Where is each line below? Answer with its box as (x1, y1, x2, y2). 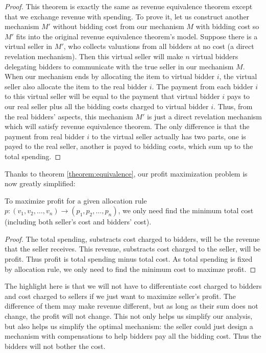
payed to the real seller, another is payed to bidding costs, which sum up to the (5, 141, 253, 152)
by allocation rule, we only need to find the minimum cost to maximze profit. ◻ (5, 263, 256, 274)
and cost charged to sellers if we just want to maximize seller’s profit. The (5, 290, 236, 301)
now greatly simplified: (5, 178, 76, 189)
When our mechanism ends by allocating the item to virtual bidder (5, 71, 214, 82)
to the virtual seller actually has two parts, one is (91, 131, 246, 141)
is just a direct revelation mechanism (147, 111, 262, 121)
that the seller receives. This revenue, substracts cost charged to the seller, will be (5, 243, 261, 254)
